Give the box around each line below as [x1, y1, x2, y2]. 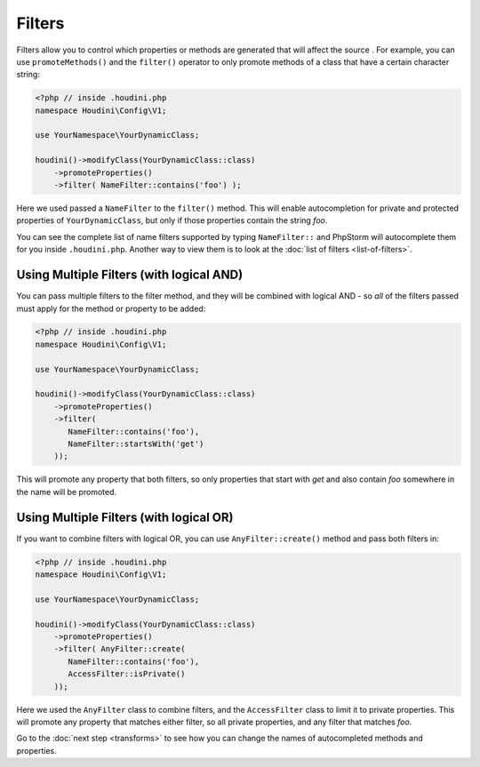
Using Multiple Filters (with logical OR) [16, 509, 234, 524]
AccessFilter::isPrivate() [68, 669, 186, 679]
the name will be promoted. [16, 486, 117, 497]
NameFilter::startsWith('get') [68, 439, 204, 449]
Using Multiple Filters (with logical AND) [16, 268, 244, 283]
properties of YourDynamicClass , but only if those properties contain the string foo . [16, 215, 328, 226]
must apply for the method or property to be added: [16, 303, 206, 314]
